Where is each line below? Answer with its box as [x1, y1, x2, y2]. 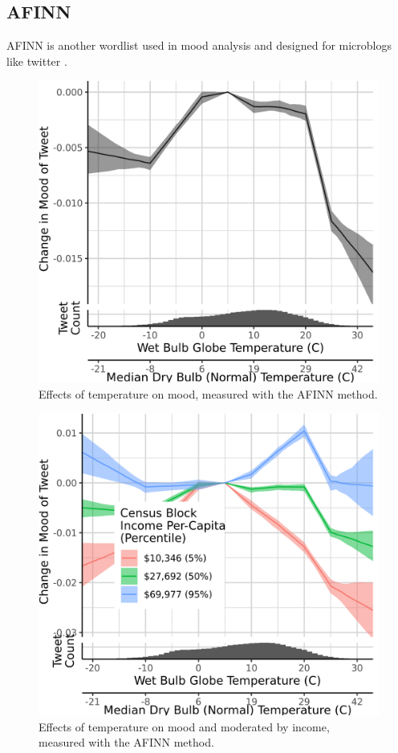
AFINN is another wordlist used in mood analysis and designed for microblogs [6, 37, 392, 54]
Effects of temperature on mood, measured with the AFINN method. [39, 385, 378, 402]
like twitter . [6, 52, 67, 69]
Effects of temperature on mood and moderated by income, [39, 718, 330, 735]
